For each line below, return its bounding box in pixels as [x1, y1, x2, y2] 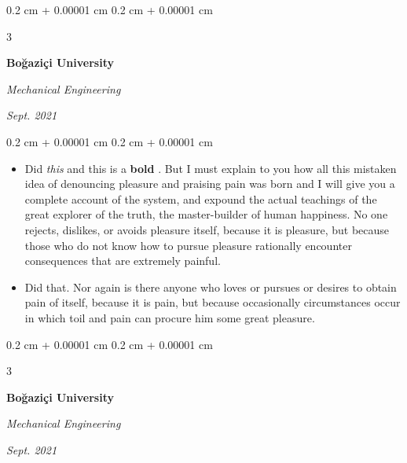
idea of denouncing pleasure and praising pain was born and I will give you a [24, 175, 395, 192]
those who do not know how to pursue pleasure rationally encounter [24, 237, 352, 253]
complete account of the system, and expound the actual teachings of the [24, 190, 377, 207]
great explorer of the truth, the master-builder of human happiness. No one [24, 206, 388, 222]
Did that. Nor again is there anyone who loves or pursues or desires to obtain [24, 278, 397, 295]
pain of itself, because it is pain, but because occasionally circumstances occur [24, 294, 401, 311]
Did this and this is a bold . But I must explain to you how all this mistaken [24, 160, 397, 176]
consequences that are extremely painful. [24, 252, 221, 269]
